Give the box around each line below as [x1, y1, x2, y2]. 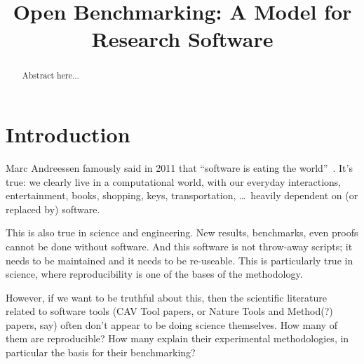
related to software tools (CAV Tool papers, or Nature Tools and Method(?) [6, 304, 333, 318]
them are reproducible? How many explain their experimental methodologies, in [6, 331, 349, 346]
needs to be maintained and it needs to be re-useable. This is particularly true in [6, 252, 353, 267]
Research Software [91, 25, 274, 53]
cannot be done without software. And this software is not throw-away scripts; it [6, 238, 353, 253]
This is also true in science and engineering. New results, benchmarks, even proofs [6, 225, 358, 240]
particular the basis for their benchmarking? [6, 345, 196, 360]
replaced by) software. [6, 201, 100, 216]
